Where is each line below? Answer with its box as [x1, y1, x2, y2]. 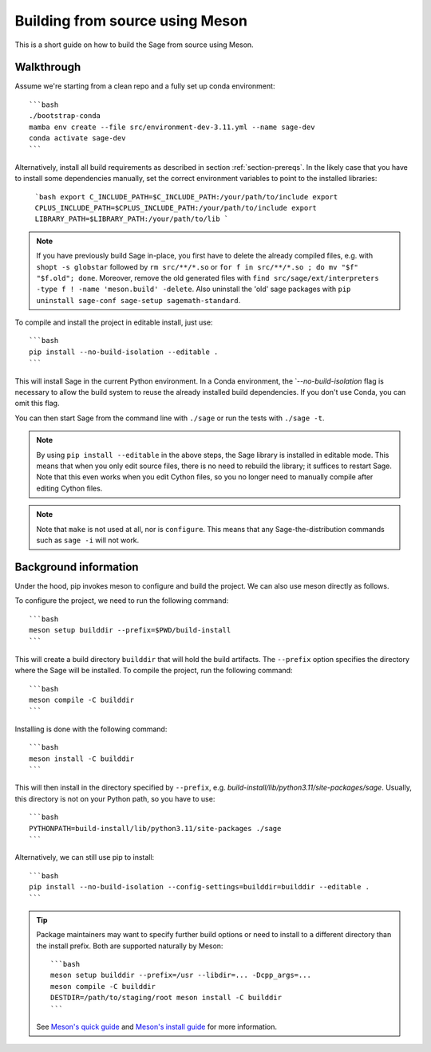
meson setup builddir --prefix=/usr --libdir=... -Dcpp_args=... [50, 971, 311, 980]
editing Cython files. [36, 483, 103, 493]
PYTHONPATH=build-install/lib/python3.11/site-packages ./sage [29, 824, 282, 833]
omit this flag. [14, 399, 60, 408]
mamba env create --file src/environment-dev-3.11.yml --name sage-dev [29, 122, 315, 132]
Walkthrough [14, 61, 81, 74]
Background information [14, 560, 139, 573]
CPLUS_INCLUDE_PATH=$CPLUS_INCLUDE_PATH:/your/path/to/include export [34, 203, 317, 212]
